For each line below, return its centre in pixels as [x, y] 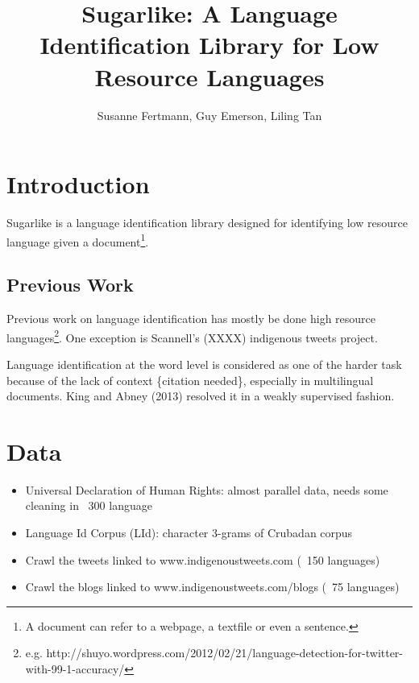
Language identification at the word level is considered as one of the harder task [204, 364]
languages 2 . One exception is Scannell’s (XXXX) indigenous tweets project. [192, 336]
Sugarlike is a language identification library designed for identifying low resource [207, 223]
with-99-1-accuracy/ [75, 668]
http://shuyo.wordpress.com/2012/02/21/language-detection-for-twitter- [225, 653]
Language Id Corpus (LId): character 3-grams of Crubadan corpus [189, 533]
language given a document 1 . [78, 240]
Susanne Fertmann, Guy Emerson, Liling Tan [209, 115]
